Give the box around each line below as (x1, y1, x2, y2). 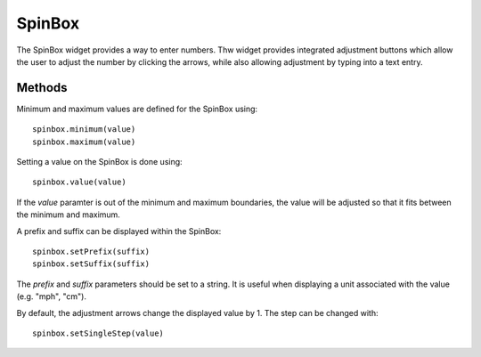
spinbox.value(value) (32, 177, 126, 187)
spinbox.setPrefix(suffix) (32, 246, 151, 256)
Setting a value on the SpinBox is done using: (16, 157, 183, 167)
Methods (16, 80, 68, 95)
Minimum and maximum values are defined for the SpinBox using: (16, 103, 258, 114)
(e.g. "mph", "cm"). (16, 291, 86, 302)
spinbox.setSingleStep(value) (32, 328, 165, 338)
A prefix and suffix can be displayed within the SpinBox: (16, 225, 222, 236)
